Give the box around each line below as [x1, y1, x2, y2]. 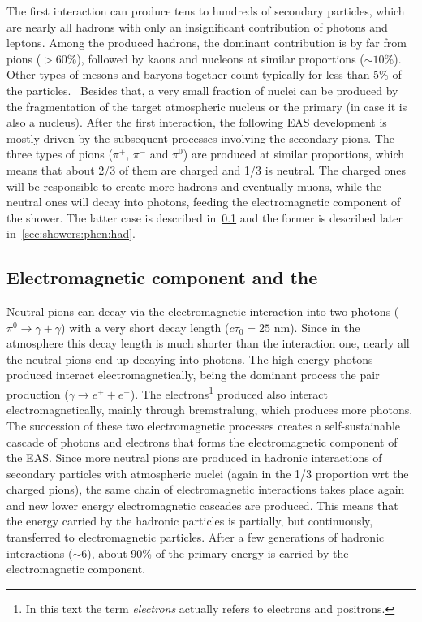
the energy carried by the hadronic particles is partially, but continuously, [6, 512, 373, 529]
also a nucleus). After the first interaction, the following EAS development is [6, 114, 387, 131]
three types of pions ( [6, 145, 113, 162]
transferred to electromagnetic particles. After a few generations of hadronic [6, 529, 385, 546]
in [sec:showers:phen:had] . [6, 225, 136, 242]
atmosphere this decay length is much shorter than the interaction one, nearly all [6, 335, 410, 352]
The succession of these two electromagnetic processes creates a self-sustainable [6, 417, 400, 434]
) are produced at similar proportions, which [183, 145, 404, 162]
